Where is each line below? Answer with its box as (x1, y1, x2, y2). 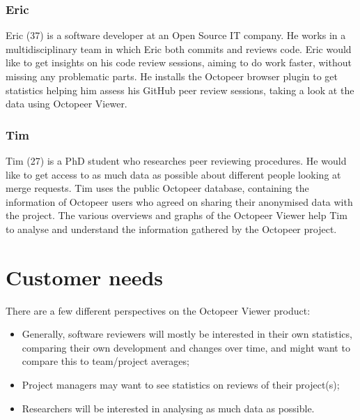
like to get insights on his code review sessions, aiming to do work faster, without (6, 55, 352, 70)
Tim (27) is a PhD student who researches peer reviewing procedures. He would (6, 153, 347, 167)
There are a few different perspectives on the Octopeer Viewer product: (6, 303, 311, 317)
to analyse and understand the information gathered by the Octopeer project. (6, 221, 337, 236)
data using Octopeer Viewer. (6, 96, 127, 111)
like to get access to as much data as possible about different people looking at (6, 167, 341, 181)
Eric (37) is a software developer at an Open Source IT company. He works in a (6, 28, 346, 43)
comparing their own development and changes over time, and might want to (22, 340, 350, 354)
